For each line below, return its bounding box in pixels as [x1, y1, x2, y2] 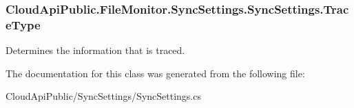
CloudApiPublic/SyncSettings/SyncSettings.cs [6, 89, 201, 103]
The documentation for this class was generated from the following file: [6, 66, 305, 80]
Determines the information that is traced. [6, 43, 185, 57]
